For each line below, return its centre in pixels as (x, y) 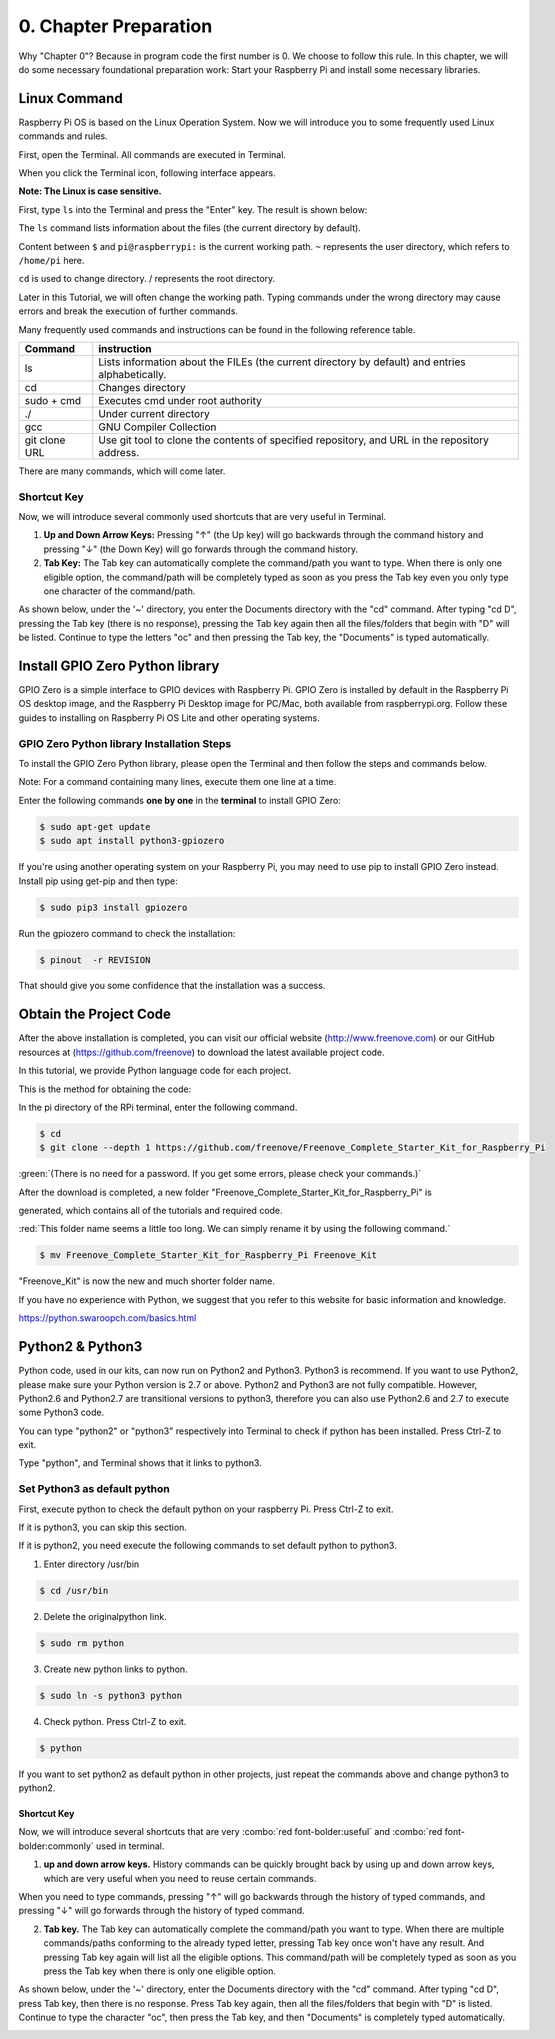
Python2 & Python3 (80, 1346)
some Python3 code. (61, 1412)
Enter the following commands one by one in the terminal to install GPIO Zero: (180, 800)
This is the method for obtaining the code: (105, 1089)
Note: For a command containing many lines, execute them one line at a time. (177, 782)
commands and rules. (63, 136)
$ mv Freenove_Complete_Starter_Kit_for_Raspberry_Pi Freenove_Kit (208, 1255)
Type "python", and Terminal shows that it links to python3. (140, 1463)
